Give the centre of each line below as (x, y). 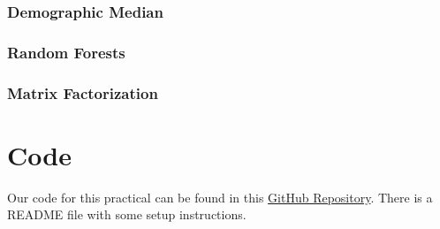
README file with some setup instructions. (127, 214)
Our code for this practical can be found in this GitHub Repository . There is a (220, 197)
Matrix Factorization (83, 92)
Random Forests (66, 52)
